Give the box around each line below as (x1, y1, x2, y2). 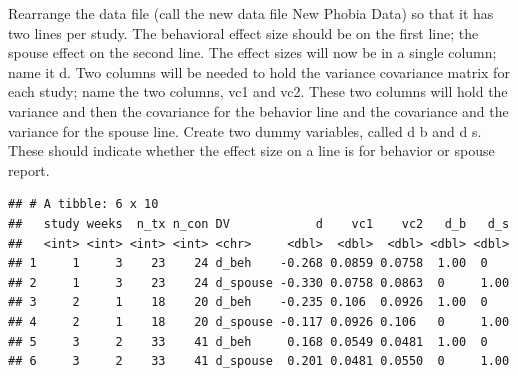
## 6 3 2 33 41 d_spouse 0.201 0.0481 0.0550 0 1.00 (8, 354, 510, 369)
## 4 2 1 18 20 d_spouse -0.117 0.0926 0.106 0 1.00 (8, 314, 510, 329)
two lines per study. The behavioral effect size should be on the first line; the (8, 22, 479, 43)
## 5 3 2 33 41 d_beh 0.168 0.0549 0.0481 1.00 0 (8, 334, 488, 349)
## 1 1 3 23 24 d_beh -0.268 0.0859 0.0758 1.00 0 (8, 256, 488, 271)
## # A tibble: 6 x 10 (8, 197, 159, 212)
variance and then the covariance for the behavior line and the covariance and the (8, 100, 509, 121)
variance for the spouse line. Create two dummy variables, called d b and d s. (8, 120, 482, 141)
